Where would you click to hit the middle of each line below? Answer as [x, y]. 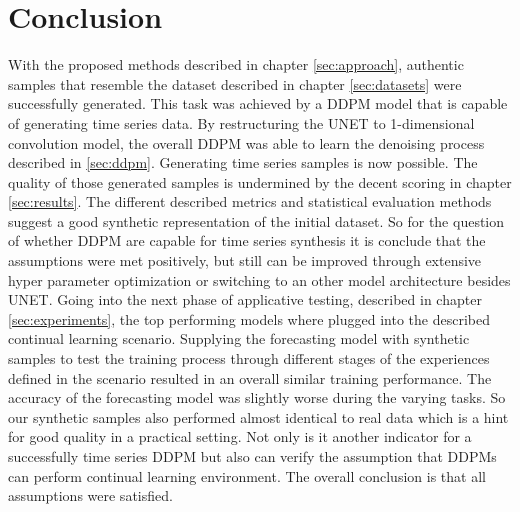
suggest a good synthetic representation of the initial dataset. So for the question [256, 220]
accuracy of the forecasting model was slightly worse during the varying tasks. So [257, 397]
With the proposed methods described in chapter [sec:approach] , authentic [236, 64]
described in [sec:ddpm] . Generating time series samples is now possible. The [243, 162]
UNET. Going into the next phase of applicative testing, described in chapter [245, 299]
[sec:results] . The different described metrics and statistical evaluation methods [250, 201]
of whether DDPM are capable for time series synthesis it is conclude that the [247, 240]
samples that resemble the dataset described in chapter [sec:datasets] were [235, 83]
